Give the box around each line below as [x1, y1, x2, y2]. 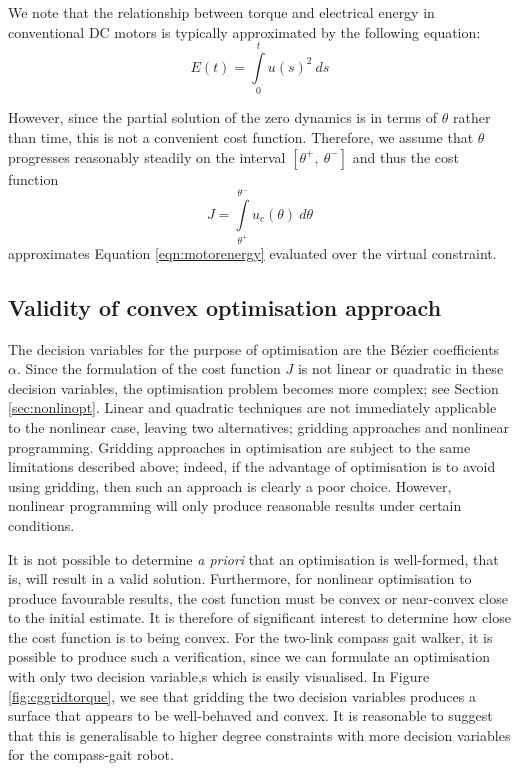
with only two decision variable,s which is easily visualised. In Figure [8, 666, 430, 687]
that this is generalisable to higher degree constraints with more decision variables [8, 724, 511, 745]
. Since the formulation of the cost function [16, 358, 281, 379]
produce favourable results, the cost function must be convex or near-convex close [8, 587, 508, 608]
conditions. [8, 514, 75, 535]
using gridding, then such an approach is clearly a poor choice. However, [8, 475, 452, 496]
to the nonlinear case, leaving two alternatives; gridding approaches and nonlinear [8, 416, 509, 437]
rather [452, 107, 491, 128]
